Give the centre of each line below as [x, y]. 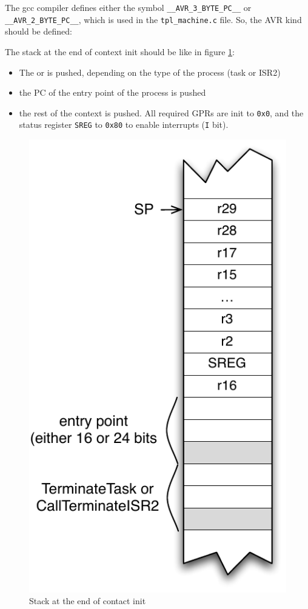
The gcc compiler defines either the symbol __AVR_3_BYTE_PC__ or [128, 7]
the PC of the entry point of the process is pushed [112, 92]
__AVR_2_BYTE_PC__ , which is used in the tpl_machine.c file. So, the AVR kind [153, 19]
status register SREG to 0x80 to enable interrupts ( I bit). [124, 125]
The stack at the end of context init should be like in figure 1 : [120, 51]
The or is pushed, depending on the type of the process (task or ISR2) [150, 72]
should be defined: [38, 31]
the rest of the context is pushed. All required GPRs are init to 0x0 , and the [161, 112]
